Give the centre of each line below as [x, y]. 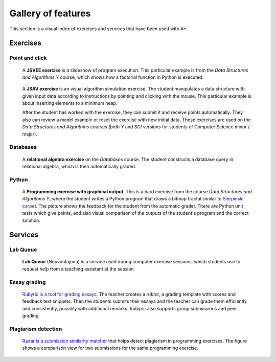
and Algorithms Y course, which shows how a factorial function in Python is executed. [113, 77]
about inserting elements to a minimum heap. [70, 103]
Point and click [28, 58]
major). [30, 134]
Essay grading [28, 282]
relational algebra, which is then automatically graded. [79, 166]
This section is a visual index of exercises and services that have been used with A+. [99, 29]
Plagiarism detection [36, 329]
